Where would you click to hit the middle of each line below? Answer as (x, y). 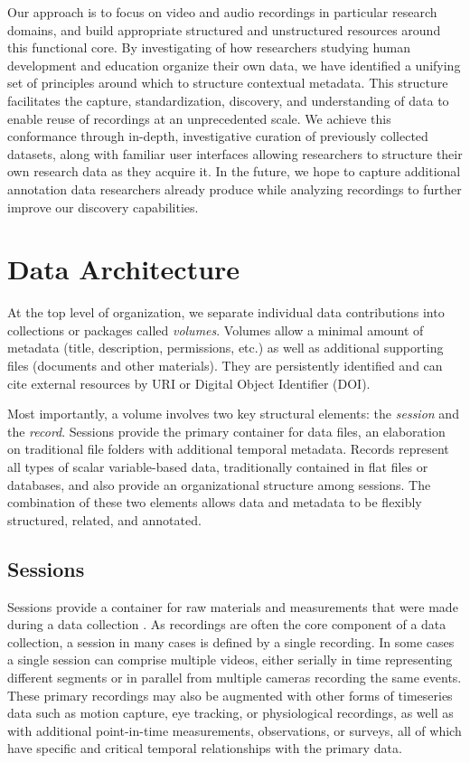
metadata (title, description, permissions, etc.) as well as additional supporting (226, 348)
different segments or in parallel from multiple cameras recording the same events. (235, 677)
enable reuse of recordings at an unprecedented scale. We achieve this (199, 118)
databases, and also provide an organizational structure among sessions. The (219, 484)
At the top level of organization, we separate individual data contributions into (226, 312)
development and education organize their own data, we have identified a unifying (234, 65)
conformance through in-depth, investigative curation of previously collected (218, 136)
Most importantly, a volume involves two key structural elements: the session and (233, 414)
